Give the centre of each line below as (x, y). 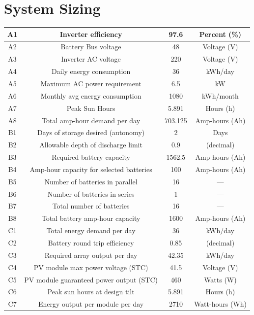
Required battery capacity (91, 157)
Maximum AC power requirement (91, 83)
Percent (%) (220, 34)
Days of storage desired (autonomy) (91, 132)
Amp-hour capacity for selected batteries (91, 169)
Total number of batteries (91, 206)
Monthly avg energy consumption (91, 95)
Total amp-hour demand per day (91, 120)
